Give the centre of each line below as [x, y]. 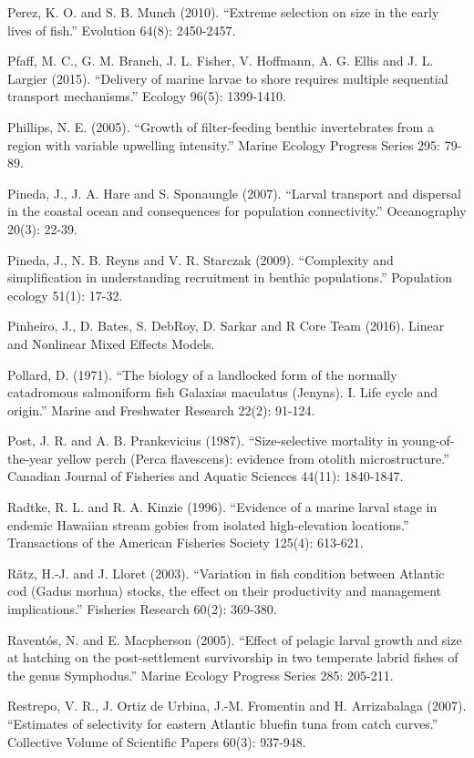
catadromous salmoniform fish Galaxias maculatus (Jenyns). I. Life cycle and [222, 392]
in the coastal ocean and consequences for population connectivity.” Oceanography [237, 211]
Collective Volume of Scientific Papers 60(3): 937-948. [157, 741]
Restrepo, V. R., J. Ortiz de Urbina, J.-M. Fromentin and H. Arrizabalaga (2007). [237, 706]
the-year [30, 458]
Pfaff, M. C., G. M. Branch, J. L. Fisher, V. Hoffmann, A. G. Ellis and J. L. [221, 61]
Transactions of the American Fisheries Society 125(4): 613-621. [185, 543]
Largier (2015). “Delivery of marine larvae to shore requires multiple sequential [228, 78]
